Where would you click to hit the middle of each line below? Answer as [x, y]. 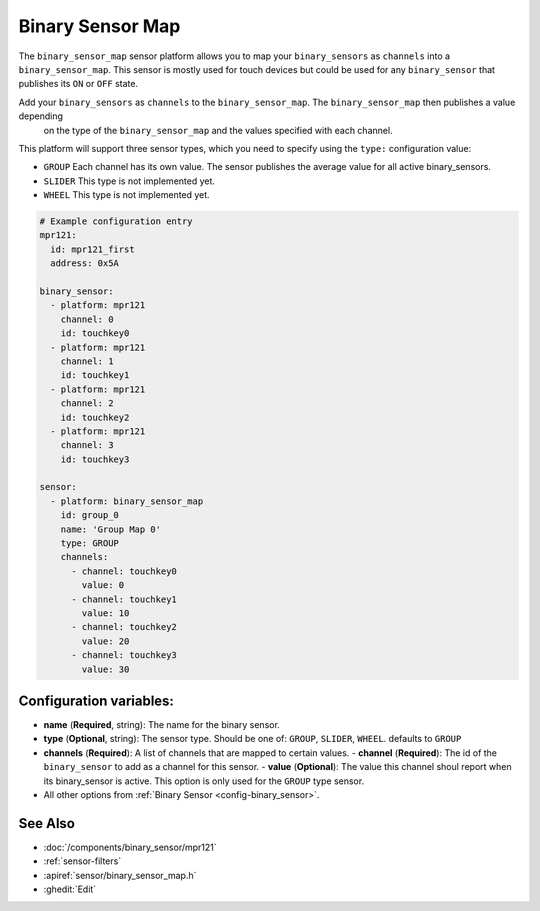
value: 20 [105, 641]
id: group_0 [90, 515]
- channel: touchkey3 [124, 655]
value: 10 [105, 613]
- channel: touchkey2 [124, 627]
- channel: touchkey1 [124, 599]
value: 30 [105, 669]
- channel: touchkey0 [124, 571]
